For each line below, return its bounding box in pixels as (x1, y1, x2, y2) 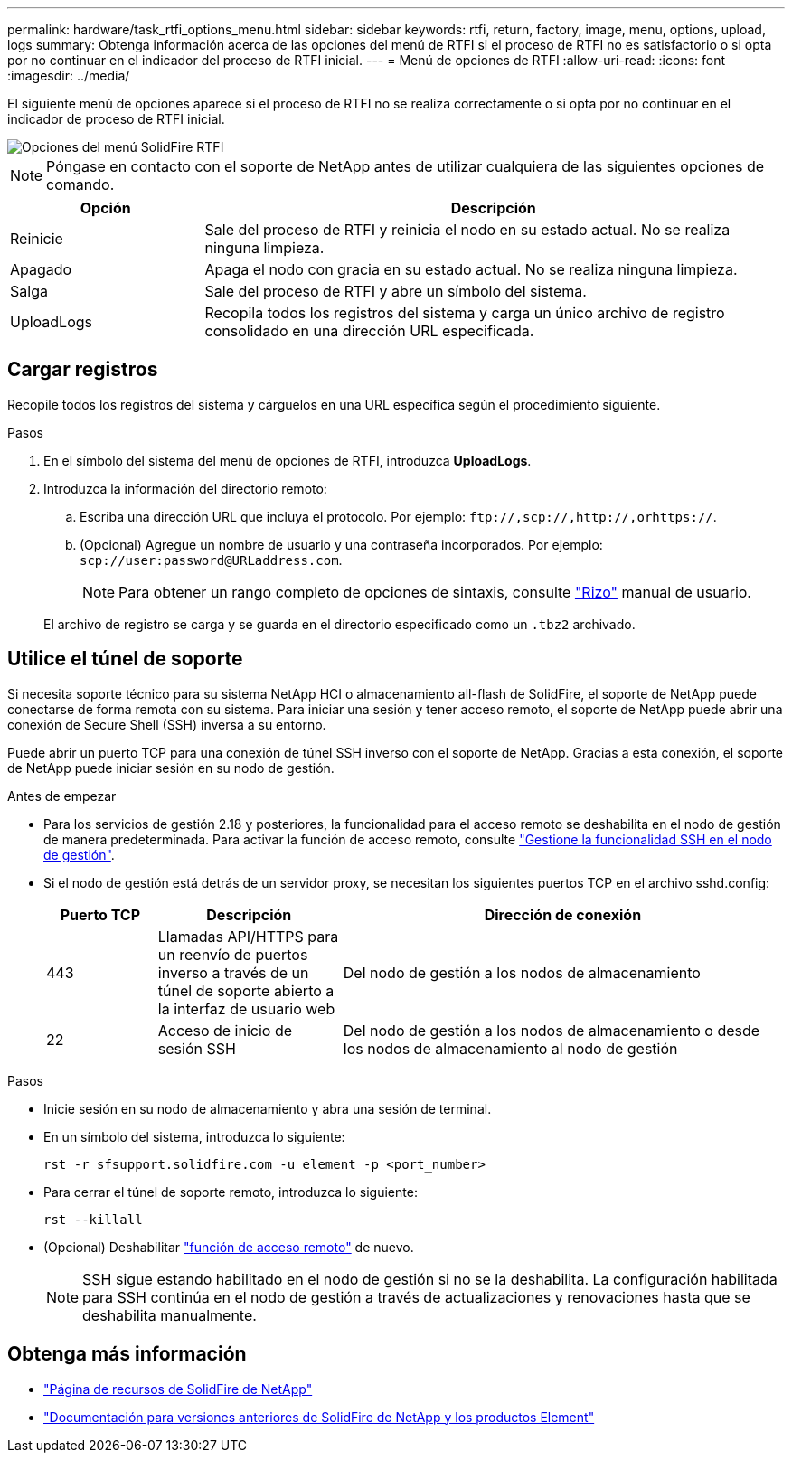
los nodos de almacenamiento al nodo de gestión (343, 1039, 678, 1058)
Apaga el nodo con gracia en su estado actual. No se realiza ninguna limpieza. (204, 260, 738, 278)
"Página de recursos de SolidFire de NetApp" (43, 1380, 313, 1397)
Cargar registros (7, 358, 158, 381)
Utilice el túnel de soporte (7, 647, 243, 671)
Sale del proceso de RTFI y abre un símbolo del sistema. (204, 282, 587, 300)
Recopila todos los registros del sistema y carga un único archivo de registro (204, 304, 725, 322)
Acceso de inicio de (157, 1021, 293, 1040)
